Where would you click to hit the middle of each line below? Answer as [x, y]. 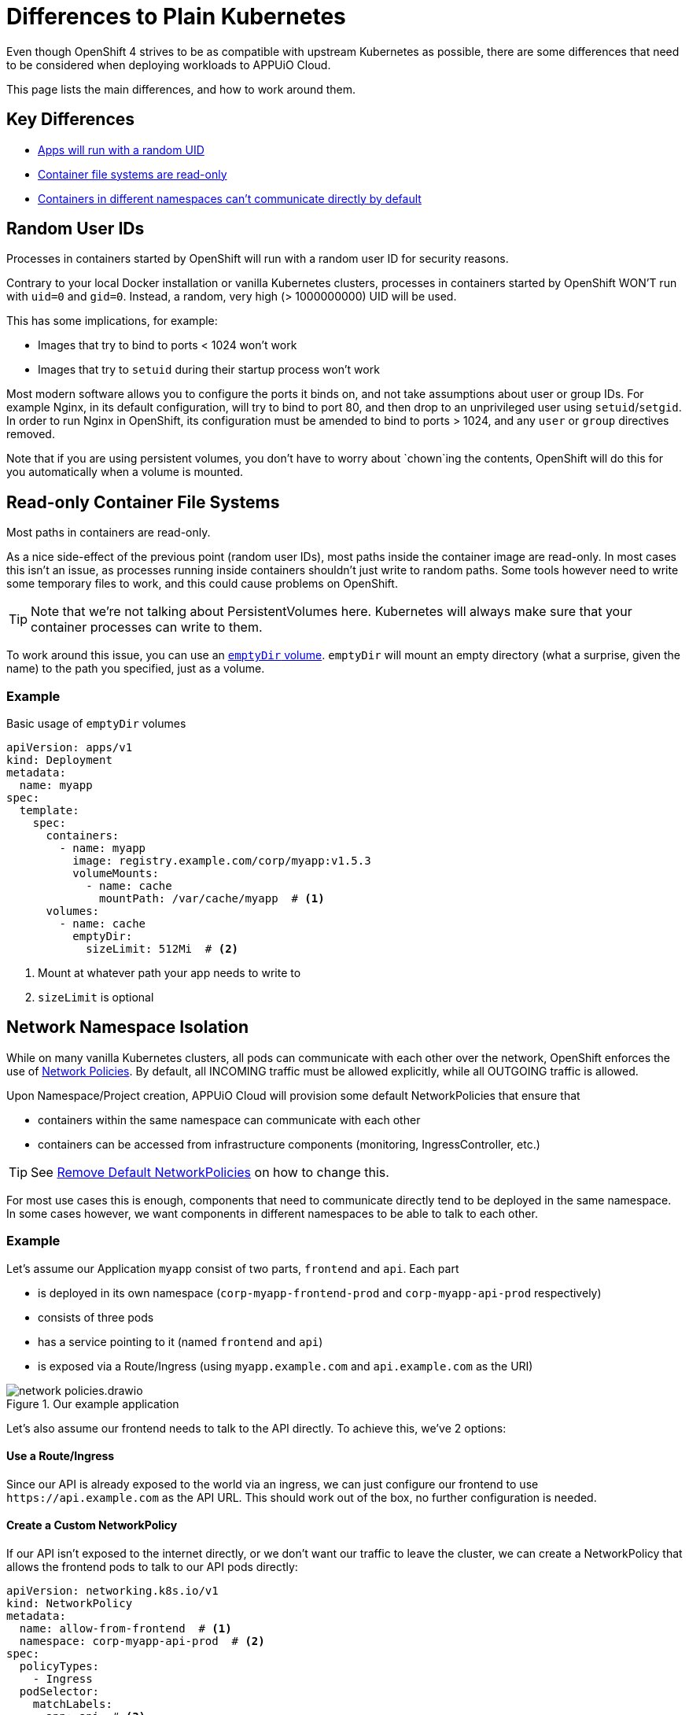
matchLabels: [72, 1704]
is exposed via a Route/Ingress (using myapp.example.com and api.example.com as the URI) [286, 1366]
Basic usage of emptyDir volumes [96, 724]
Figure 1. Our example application [93, 1403]
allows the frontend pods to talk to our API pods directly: [152, 1567]
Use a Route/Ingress [61, 1456]
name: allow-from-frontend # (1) [125, 1629]
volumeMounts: [116, 874]
